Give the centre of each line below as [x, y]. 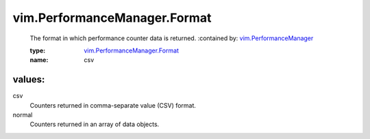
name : [39, 60]
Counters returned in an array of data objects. [95, 124]
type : [38, 50]
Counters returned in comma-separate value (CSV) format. [113, 105]
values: [29, 79]
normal [23, 115]
